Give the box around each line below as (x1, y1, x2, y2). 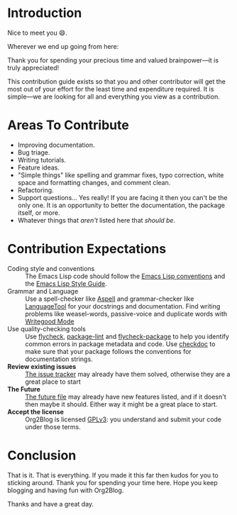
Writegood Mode (25, 317, 75, 326)
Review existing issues (7, 362, 77, 370)
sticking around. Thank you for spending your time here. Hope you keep (7, 478, 218, 487)
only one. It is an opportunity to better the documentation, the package (17, 201, 226, 209)
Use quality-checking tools (7, 324, 87, 333)
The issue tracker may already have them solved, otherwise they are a (25, 370, 231, 378)
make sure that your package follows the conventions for (25, 347, 192, 355)
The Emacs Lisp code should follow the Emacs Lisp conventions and (25, 272, 226, 280)
